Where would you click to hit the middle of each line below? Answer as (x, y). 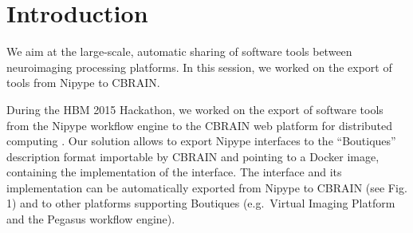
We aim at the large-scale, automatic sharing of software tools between (179, 51)
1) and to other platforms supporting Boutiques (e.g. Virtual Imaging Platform (201, 203)
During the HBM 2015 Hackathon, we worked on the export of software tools (195, 109)
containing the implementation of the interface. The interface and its (174, 172)
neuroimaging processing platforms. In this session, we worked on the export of (199, 67)
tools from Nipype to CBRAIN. (83, 83)
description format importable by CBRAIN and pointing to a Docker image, (193, 156)
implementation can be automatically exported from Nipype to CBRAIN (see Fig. (207, 187)
